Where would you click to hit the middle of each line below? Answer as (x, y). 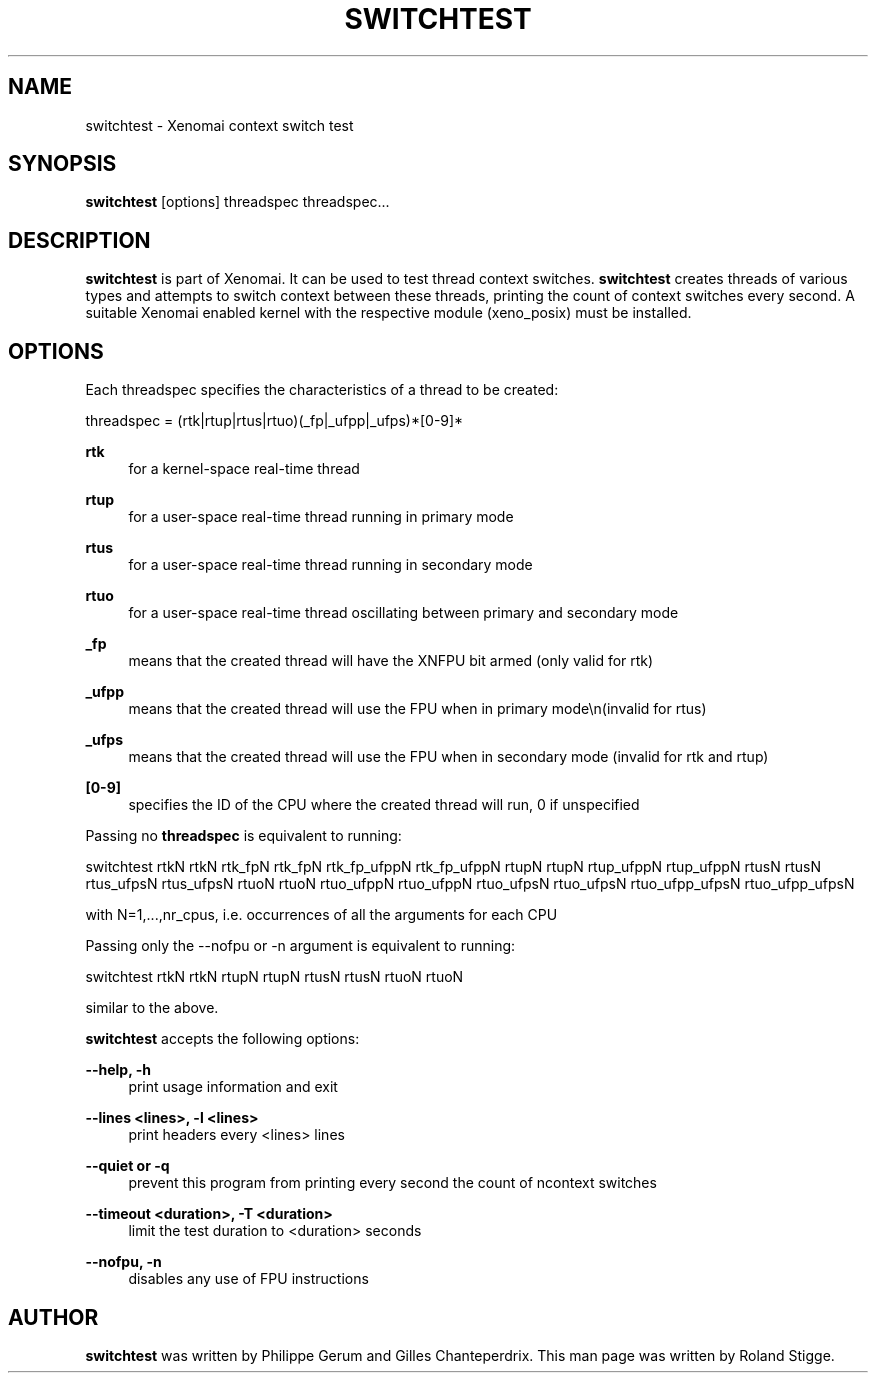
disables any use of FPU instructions (248, 1279)
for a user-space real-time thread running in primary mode (321, 517)
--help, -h (118, 1070)
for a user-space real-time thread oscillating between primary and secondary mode (403, 613)
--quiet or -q (127, 1166)
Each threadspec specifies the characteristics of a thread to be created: (322, 390)
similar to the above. (152, 1008)
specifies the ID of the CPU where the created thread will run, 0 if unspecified (384, 805)
